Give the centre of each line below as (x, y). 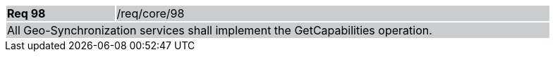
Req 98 (26, 13)
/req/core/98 (151, 13)
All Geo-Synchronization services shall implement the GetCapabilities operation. (220, 30)
